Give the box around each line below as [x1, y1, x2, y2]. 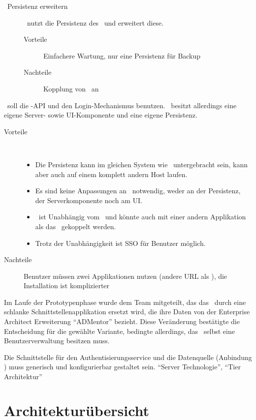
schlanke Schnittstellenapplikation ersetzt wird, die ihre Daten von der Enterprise [4, 306, 250, 317]
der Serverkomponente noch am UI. [35, 195, 142, 205]
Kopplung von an [43, 83, 99, 93]
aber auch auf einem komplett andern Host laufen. [35, 169, 188, 179]
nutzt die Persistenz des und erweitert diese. [27, 17, 164, 28]
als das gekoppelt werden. [35, 221, 116, 231]
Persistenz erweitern [7, 1, 68, 11]
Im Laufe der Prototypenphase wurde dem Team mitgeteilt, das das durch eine [4, 297, 246, 307]
